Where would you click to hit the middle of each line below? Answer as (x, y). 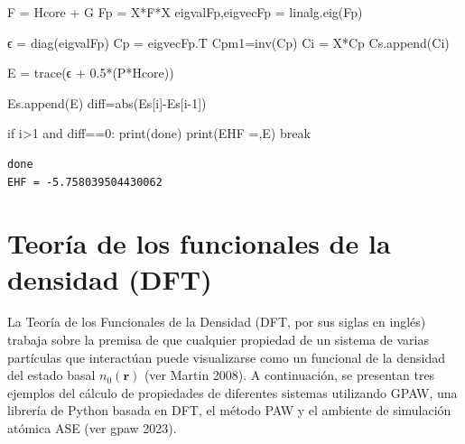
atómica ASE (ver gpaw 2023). (92, 428)
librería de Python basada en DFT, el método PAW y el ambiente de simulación (229, 410)
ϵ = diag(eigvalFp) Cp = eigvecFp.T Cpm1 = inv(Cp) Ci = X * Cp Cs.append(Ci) (228, 42)
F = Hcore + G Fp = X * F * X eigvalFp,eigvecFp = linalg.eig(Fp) (185, 12)
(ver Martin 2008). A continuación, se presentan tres (289, 375)
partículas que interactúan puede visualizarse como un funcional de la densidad (227, 357)
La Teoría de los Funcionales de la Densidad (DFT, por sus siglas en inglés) (217, 322)
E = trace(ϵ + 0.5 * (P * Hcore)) (91, 73)
